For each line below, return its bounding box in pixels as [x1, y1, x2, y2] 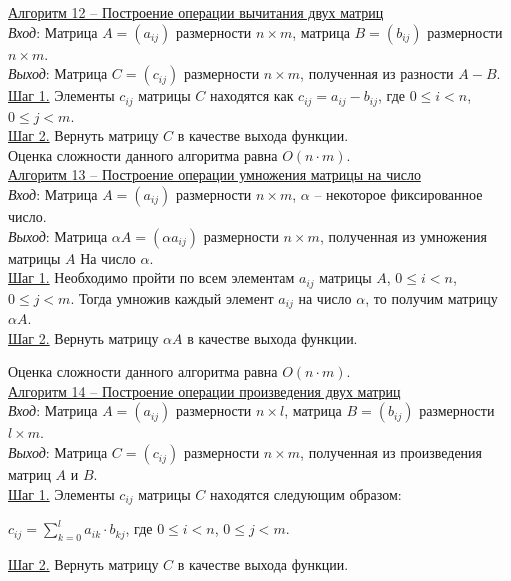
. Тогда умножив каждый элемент [70, 287, 274, 308]
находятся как [209, 85, 294, 106]
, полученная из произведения [300, 442, 483, 463]
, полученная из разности [300, 63, 454, 84]
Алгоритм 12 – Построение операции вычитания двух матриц [8, 2, 384, 22]
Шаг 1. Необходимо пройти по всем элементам [8, 267, 295, 288]
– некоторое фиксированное [314, 184, 483, 205]
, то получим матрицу [365, 287, 498, 308]
